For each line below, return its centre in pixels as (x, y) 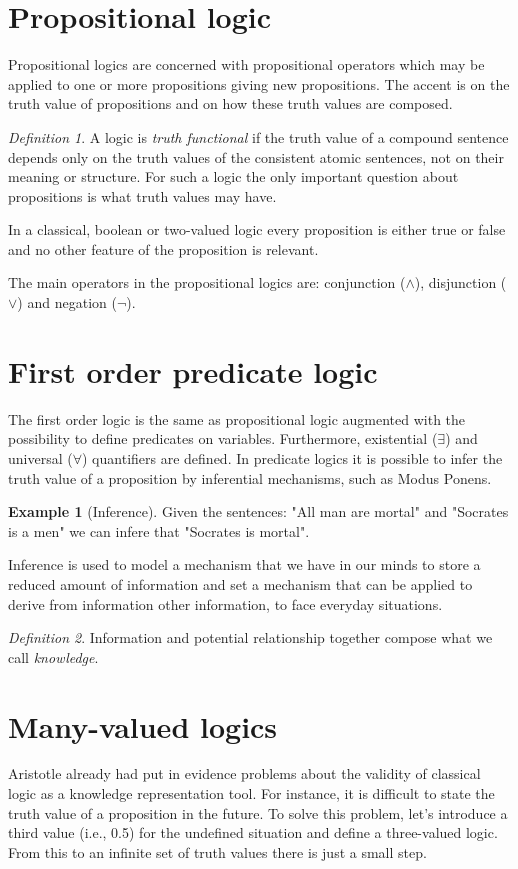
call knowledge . (53, 656)
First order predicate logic (193, 370)
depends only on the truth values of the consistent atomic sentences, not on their (256, 156)
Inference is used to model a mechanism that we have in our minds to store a (244, 564)
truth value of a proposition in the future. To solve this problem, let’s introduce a (258, 812)
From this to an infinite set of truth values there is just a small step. (217, 851)
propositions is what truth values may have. (142, 195)
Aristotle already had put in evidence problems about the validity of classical (244, 773)
